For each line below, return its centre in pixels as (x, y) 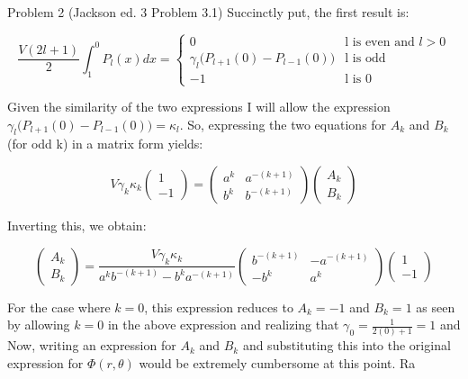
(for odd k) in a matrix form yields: (105, 144)
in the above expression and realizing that (223, 325)
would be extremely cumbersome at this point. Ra (277, 363)
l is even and (380, 42)
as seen (436, 307)
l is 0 (358, 79)
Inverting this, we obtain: (77, 225)
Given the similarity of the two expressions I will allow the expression (199, 106)
